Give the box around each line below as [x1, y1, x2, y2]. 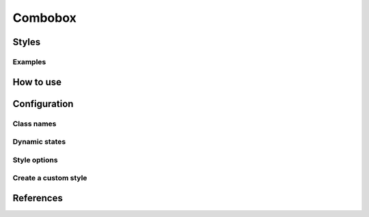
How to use [12, 76, 61, 88]
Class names [12, 119, 57, 128]
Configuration [12, 98, 74, 109]
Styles [12, 36, 41, 48]
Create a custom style [12, 173, 87, 183]
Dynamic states [12, 137, 66, 147]
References [12, 192, 63, 204]
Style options [12, 155, 58, 164]
